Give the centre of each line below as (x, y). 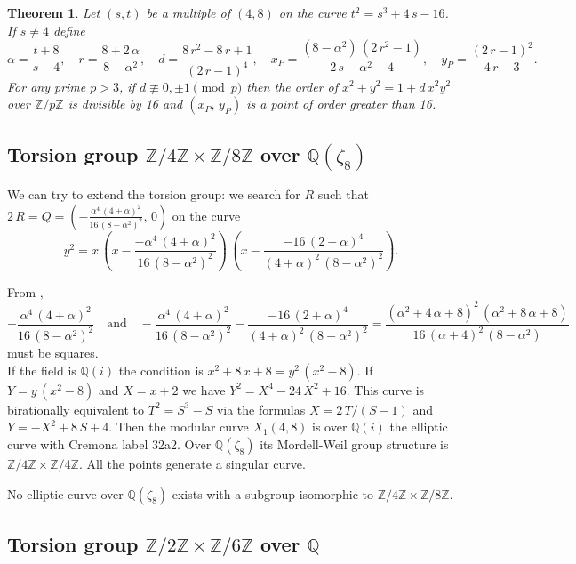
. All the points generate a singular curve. (192, 463)
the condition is (161, 370)
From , (25, 291)
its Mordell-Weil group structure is (354, 444)
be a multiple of (188, 12)
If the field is (42, 370)
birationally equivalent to (76, 409)
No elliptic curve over (65, 493)
